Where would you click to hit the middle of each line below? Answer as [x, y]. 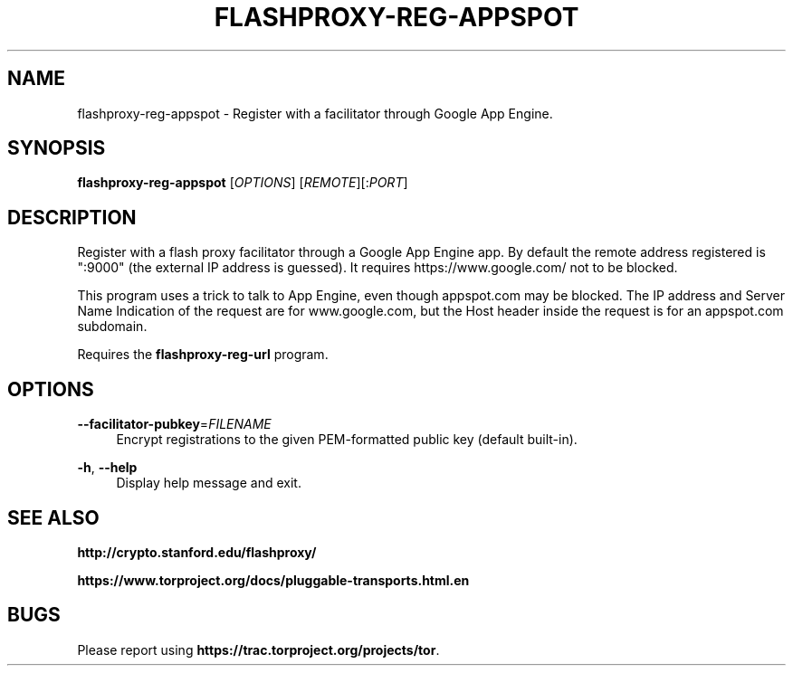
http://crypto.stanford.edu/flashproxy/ [197, 552]
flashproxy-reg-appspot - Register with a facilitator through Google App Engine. [315, 113]
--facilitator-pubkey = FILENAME [174, 424]
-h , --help [107, 468]
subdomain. [112, 327]
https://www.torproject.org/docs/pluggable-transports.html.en [273, 580]
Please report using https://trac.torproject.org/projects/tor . [258, 649]
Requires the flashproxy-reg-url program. [203, 355]
